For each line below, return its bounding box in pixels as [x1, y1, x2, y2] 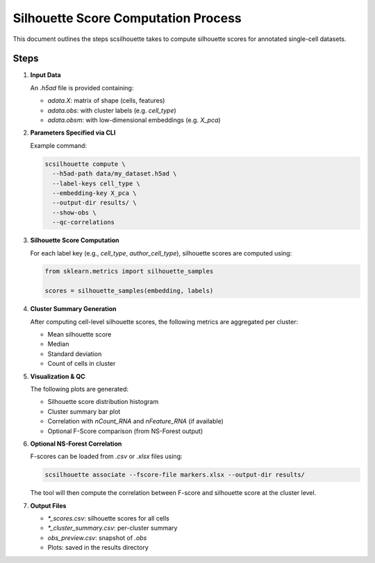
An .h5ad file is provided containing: [30, 83, 134, 92]
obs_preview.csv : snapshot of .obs [47, 533, 147, 541]
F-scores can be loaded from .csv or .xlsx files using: [30, 452, 183, 461]
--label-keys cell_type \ [52, 179, 140, 187]
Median [47, 340, 69, 348]
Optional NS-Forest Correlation [30, 439, 122, 448]
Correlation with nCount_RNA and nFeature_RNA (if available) [47, 417, 224, 426]
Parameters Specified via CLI [30, 128, 116, 137]
